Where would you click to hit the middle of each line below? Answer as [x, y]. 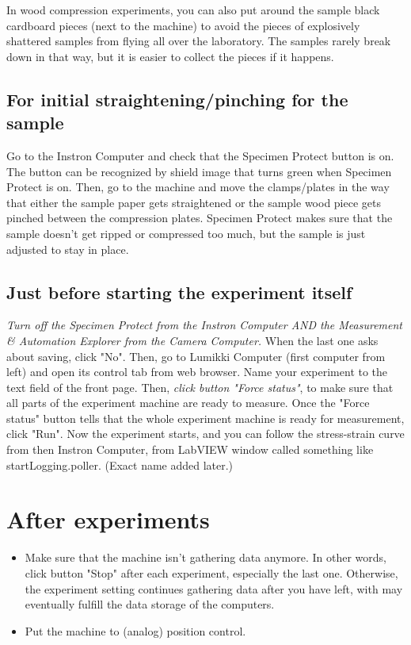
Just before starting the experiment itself [179, 292]
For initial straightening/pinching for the [177, 99]
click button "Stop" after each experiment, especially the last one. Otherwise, [211, 572]
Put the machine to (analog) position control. [135, 630]
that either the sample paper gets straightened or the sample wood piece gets [194, 202]
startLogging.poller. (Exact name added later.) [120, 465]
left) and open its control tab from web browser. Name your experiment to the [197, 372]
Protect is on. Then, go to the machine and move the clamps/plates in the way [198, 187]
